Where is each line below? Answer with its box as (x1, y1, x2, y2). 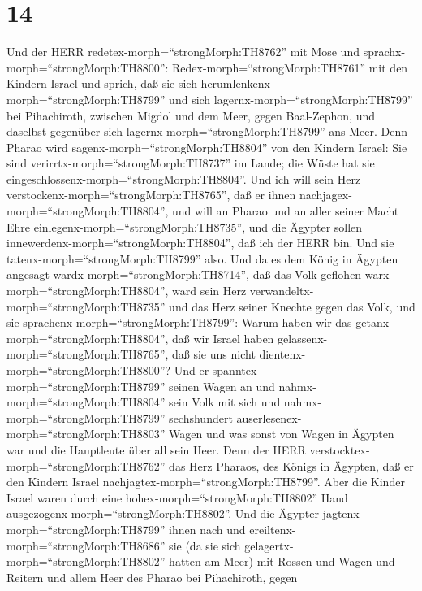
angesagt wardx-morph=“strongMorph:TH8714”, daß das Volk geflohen (6, 266, 362, 283)
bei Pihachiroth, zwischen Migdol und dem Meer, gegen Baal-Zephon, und (6, 106, 376, 124)
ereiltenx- (249, 520, 296, 537)
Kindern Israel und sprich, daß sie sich (6, 75, 197, 92)
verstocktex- (309, 441, 370, 458)
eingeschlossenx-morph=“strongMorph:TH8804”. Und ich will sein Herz (6, 170, 361, 187)
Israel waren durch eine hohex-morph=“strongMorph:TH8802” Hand (6, 489, 348, 506)
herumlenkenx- (200, 75, 274, 92)
